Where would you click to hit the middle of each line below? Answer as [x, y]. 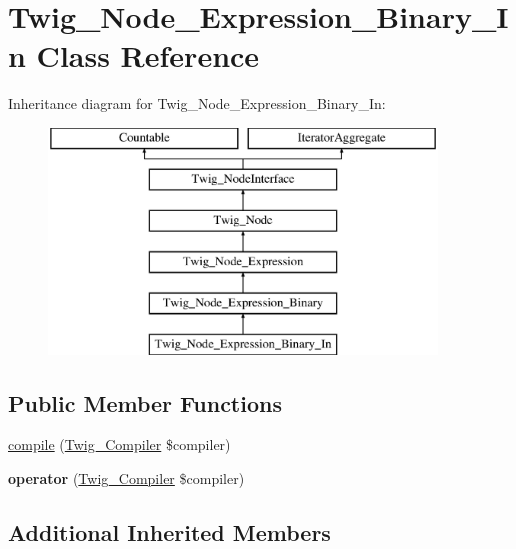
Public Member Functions [145, 402]
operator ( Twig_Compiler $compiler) [126, 478]
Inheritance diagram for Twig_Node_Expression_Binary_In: [197, 103]
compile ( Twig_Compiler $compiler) [119, 444]
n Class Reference [134, 55]
